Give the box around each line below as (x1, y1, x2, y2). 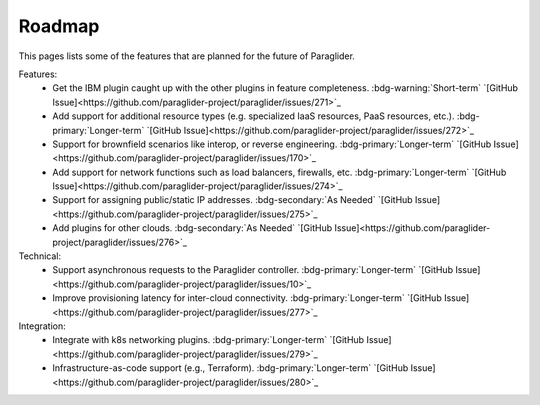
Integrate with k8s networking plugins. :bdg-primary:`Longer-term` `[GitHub (52, 334, 365, 346)
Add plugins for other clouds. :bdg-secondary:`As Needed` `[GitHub (52, 222, 333, 234)
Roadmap (18, 15, 100, 37)
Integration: (18, 320, 67, 332)
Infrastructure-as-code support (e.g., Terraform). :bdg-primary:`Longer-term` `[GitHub (52, 362, 409, 374)
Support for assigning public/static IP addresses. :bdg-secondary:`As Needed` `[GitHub (52, 194, 414, 206)
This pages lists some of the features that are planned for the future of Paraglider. (18, 50, 355, 62)
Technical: (18, 250, 62, 262)
